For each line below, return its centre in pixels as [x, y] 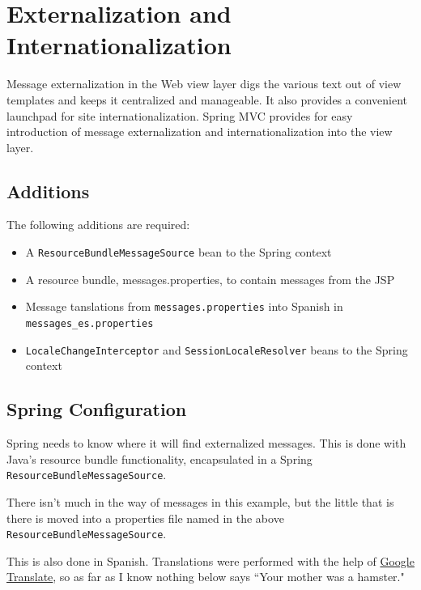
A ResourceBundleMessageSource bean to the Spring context [179, 252]
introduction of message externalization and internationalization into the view [200, 132]
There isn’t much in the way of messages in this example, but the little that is [200, 501]
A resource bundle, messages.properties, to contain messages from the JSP [210, 279]
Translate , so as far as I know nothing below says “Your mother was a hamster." [206, 577]
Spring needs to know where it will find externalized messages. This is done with [206, 443]
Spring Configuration [97, 409]
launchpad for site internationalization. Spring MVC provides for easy [180, 115]
